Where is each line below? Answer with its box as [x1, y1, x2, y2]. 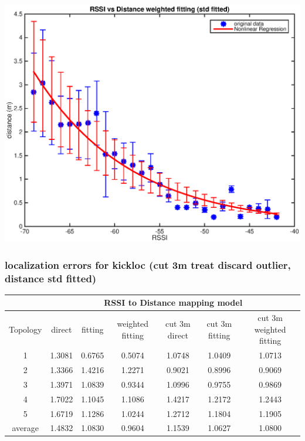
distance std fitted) [5, 271, 97, 285]
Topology [9, 323, 42, 335]
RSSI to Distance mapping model [104, 296, 243, 309]
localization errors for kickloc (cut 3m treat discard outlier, [5, 257, 291, 272]
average [12, 422, 39, 434]
